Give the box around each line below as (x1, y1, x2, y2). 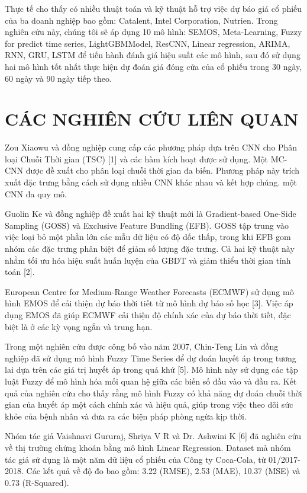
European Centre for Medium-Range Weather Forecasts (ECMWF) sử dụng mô (5, 285, 294, 297)
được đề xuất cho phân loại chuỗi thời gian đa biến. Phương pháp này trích (25, 164, 300, 177)
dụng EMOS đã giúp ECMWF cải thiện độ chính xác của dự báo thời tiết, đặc (5, 309, 291, 321)
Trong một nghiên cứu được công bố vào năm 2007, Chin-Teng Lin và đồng (5, 340, 279, 353)
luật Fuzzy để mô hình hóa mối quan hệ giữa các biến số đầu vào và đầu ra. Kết (5, 374, 297, 387)
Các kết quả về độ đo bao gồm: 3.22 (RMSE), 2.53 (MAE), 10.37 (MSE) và (26, 465, 300, 477)
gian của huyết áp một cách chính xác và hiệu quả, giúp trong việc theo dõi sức (5, 398, 293, 411)
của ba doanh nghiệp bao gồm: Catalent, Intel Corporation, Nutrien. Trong (5, 14, 278, 26)
